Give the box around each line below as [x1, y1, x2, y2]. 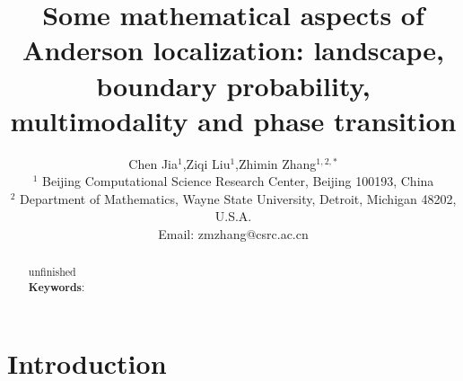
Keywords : [28, 279, 85, 296]
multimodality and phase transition [10, 102, 457, 138]
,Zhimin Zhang [235, 154, 317, 173]
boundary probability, [96, 66, 371, 103]
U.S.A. [214, 207, 252, 226]
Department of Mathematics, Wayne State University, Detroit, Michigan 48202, [19, 189, 457, 208]
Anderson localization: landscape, [22, 31, 444, 68]
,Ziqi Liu [182, 154, 231, 173]
